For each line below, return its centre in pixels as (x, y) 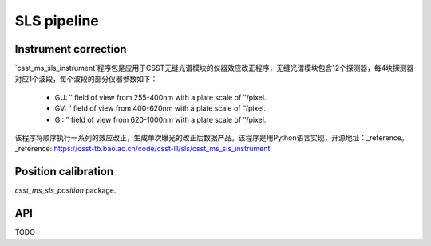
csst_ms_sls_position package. (65, 190)
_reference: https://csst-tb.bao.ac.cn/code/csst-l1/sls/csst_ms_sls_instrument (142, 149)
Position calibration (64, 172)
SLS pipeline (57, 21)
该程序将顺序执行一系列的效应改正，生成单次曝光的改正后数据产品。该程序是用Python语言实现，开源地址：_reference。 (212, 138)
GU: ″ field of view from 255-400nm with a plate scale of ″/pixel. (160, 97)
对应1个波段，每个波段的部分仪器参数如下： (86, 79)
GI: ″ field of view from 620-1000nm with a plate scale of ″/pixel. (160, 119)
